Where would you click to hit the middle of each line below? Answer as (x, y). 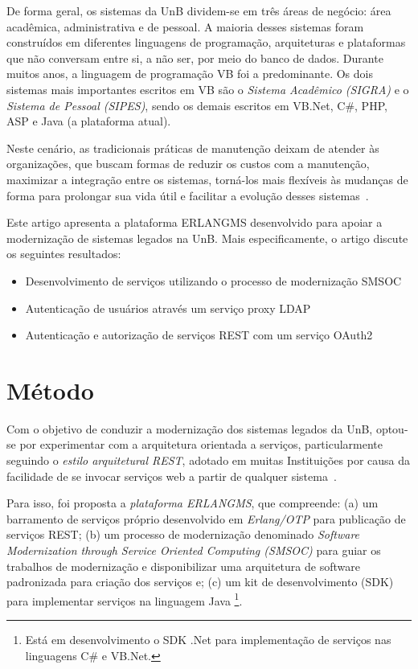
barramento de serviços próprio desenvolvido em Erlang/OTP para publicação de (206, 518)
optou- (392, 428)
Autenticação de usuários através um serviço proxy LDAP (168, 308)
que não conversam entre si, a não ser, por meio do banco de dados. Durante (195, 57)
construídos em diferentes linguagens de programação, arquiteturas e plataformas (206, 42)
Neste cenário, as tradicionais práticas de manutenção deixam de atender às (193, 148)
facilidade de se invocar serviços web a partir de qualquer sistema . (172, 476)
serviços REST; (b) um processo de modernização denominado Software (183, 534)
